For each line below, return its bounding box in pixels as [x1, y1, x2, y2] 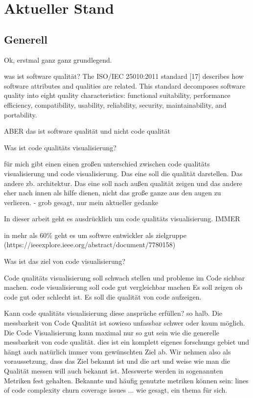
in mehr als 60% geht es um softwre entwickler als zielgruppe [4, 230, 186, 240]
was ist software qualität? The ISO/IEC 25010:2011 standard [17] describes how [4, 71, 244, 81]
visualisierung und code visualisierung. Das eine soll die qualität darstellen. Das [4, 168, 243, 178]
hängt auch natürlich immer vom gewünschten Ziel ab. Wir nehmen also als [4, 346, 231, 356]
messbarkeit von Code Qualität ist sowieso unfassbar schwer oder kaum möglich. [4, 318, 245, 328]
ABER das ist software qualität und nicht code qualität [4, 126, 170, 136]
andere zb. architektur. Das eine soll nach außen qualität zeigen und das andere [4, 178, 243, 188]
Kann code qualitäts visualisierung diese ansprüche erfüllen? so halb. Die [4, 308, 223, 318]
